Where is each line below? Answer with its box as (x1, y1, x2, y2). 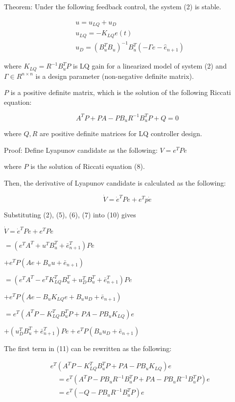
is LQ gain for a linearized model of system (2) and (73, 61, 227, 71)
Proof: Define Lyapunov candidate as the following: (4, 144, 158, 155)
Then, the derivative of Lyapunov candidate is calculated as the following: (4, 178, 226, 188)
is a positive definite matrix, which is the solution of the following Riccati (10, 87, 231, 97)
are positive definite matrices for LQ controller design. (40, 128, 202, 139)
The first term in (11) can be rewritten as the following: (4, 343, 172, 353)
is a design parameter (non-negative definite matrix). (35, 71, 194, 81)
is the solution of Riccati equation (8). (30, 161, 145, 171)
